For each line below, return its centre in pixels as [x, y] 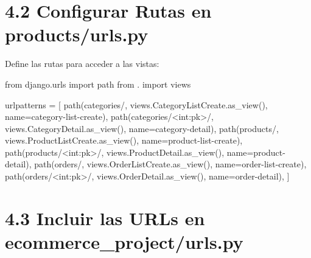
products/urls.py [77, 34]
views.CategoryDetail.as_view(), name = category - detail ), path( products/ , [142, 128]
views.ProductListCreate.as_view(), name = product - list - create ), [124, 140]
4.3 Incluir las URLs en [105, 218]
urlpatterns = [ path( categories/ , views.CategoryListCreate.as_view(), [136, 104]
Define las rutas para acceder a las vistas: [82, 64]
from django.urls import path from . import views [98, 84]
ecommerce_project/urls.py [124, 242]
